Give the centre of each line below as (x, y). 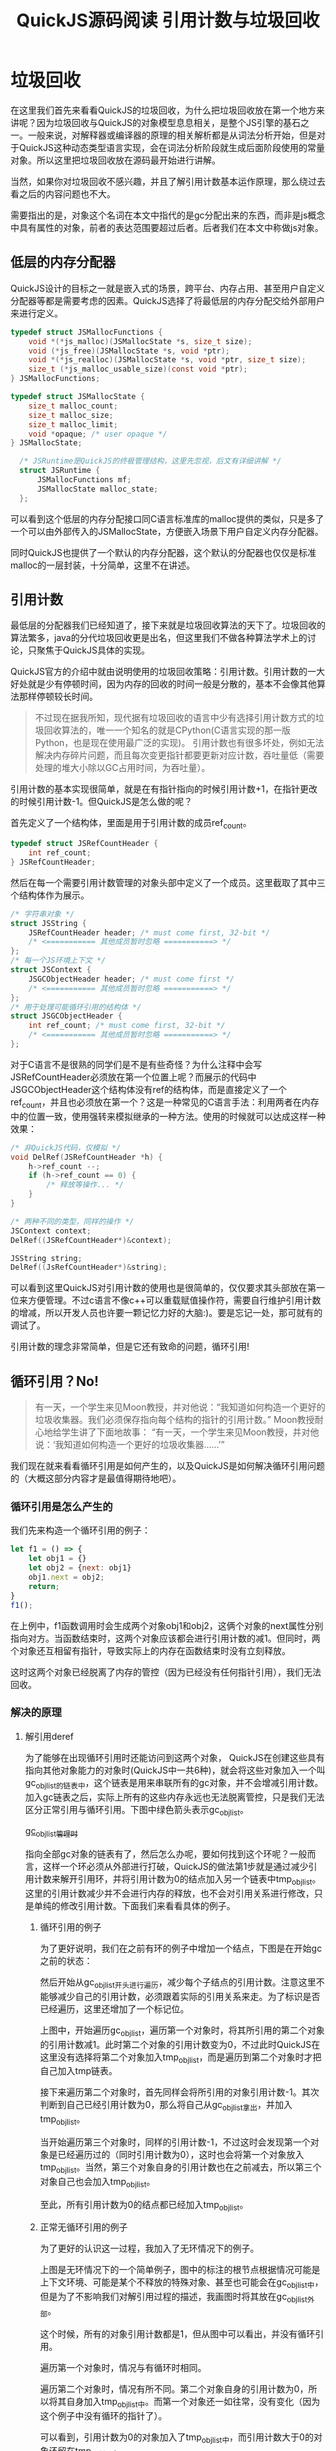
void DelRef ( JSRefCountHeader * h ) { (86, 1157)
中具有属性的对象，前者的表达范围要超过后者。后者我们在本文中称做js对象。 (167, 227)
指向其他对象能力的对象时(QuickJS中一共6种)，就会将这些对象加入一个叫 (175, 1770)
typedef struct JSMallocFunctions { (86, 332)
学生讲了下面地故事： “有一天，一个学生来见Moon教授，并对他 (190, 1432)
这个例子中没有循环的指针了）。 (103, 2415)
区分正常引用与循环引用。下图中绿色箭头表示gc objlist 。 (136, 1810)
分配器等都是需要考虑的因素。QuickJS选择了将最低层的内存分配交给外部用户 (168, 300)
